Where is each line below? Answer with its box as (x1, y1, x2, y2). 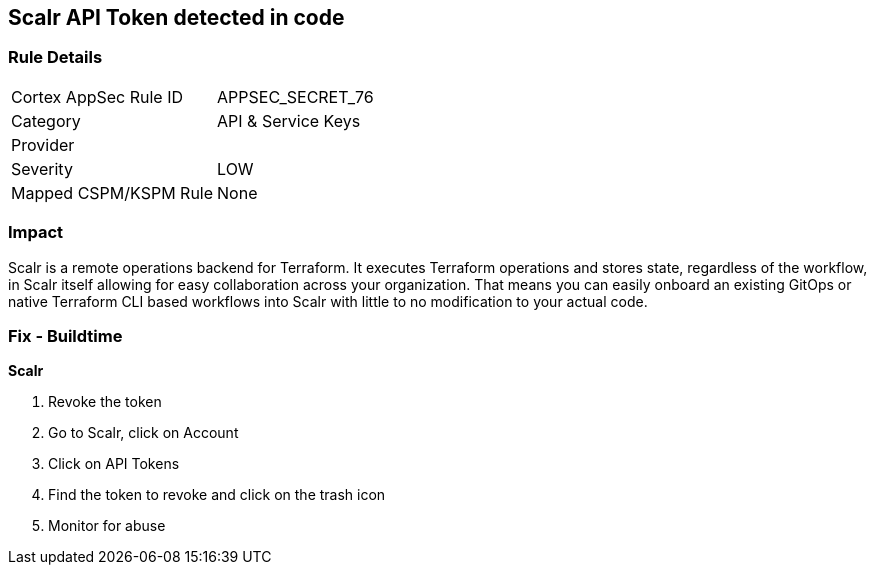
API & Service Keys (217, 110, 361, 131)
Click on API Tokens (48, 455, 180, 473)
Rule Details (8, 47, 103, 68)
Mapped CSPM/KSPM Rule (11, 182, 214, 203)
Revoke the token (48, 393, 162, 411)
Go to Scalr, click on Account (48, 424, 239, 442)
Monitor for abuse (48, 517, 166, 535)
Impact (8, 222, 64, 243)
